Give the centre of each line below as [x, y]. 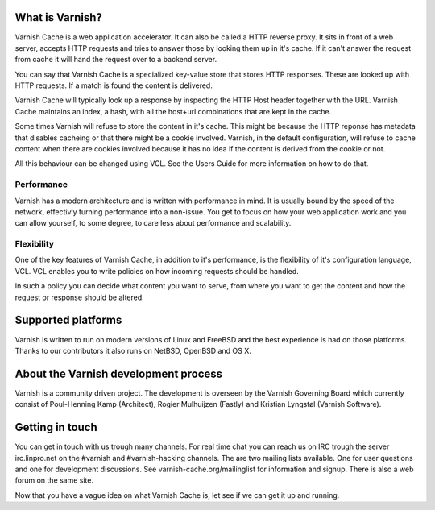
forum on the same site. [54, 480]
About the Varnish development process [119, 373]
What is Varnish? [58, 17]
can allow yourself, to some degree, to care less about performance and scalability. [153, 223]
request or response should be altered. [79, 297]
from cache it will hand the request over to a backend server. [116, 60]
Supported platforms [68, 320]
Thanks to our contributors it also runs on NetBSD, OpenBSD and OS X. [133, 350]
